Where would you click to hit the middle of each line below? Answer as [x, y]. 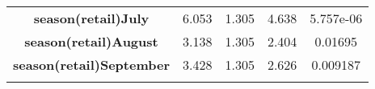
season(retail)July [91, 18]
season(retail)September [91, 65]
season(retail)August [91, 41]
